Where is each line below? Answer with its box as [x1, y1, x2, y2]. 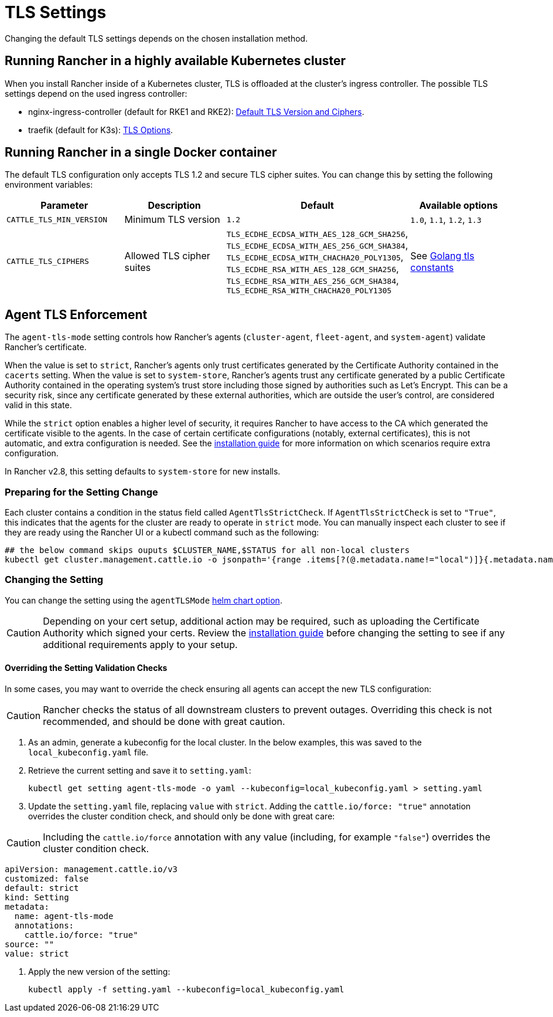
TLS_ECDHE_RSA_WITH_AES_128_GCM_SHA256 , [226, 263, 399, 275]
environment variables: [5, 179, 93, 190]
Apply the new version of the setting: [28, 967, 170, 977]
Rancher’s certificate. [5, 342, 87, 352]
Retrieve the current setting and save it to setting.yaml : [28, 765, 251, 775]
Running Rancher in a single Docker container [5, 145, 277, 160]
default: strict [5, 883, 79, 893]
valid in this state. [5, 400, 72, 411]
